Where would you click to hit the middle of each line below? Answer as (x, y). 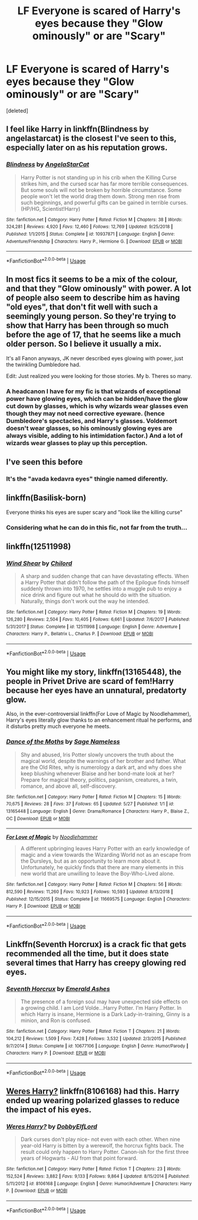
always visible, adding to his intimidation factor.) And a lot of (95, 435)
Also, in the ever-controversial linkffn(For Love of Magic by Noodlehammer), (99, 714)
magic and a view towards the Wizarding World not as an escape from (106, 855)
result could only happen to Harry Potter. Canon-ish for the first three (105, 1152)
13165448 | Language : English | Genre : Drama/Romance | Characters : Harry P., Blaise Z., (98, 811)
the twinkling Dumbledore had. (43, 364)
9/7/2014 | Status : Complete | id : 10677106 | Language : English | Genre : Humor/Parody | (97, 1046)
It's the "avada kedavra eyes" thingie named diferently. (87, 478)
